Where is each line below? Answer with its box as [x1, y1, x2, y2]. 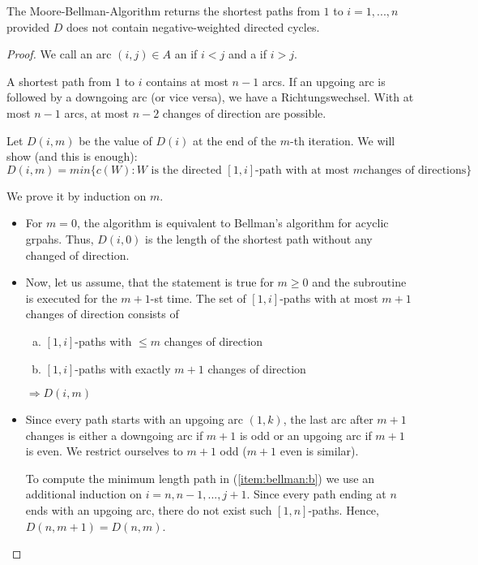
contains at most [146, 72, 228, 89]
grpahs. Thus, [25, 230, 94, 247]
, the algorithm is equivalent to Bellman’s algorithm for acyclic [76, 214, 389, 231]
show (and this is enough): [6, 148, 138, 165]
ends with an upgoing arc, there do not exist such [25, 502, 272, 519]
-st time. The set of [150, 289, 246, 306]
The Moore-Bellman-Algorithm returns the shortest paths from [6, 2, 320, 19]
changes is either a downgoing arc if [25, 426, 203, 443]
